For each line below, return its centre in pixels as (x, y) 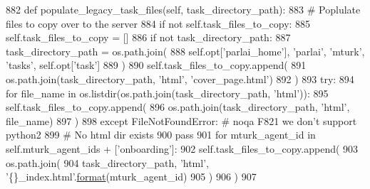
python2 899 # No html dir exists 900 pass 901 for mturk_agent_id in (161, 135)
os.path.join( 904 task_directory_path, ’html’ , (107, 162)
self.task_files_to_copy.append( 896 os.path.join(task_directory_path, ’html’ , (178, 107)
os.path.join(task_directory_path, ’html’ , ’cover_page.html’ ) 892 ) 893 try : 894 (180, 79)
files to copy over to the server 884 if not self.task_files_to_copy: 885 (158, 23)
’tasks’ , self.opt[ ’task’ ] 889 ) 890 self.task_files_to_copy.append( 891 (156, 65)
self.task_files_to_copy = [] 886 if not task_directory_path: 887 (148, 37)
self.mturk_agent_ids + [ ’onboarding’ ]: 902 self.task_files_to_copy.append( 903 (182, 148)
